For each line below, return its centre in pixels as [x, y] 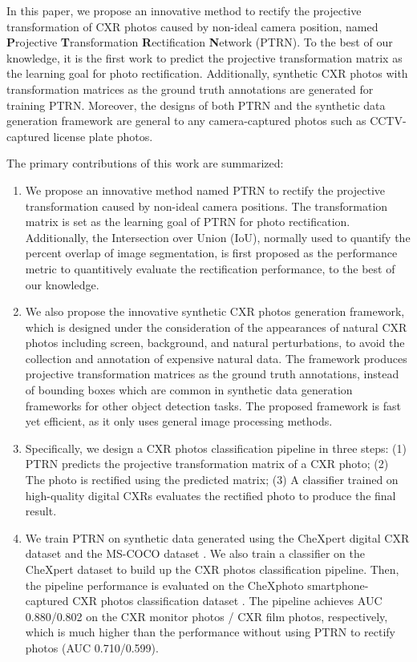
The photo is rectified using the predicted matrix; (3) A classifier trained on [212, 480]
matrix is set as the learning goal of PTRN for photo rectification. [188, 222]
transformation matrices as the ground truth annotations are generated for [190, 89]
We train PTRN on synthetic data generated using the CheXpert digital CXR [217, 537]
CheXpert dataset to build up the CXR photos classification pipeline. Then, [212, 569]
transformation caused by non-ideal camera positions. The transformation [206, 206]
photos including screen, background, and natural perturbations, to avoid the [215, 343]
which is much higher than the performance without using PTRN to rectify [210, 632]
